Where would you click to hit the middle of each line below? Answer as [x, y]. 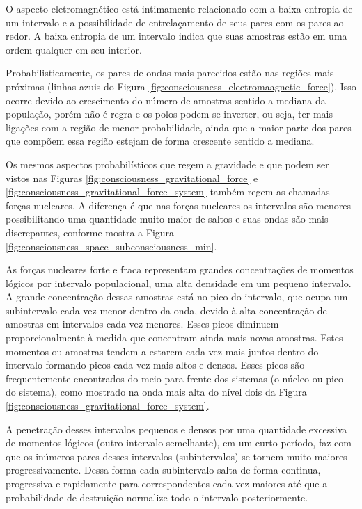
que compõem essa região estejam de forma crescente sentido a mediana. [160, 141]
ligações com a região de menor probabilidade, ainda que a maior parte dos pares [179, 127]
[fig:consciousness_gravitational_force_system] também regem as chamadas [168, 192]
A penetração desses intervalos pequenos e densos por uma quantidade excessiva [176, 429]
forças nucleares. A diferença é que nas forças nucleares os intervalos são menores [178, 205]
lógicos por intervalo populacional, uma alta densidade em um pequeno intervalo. [179, 283]
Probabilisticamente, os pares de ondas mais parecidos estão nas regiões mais [170, 73]
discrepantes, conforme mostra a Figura [90, 232]
